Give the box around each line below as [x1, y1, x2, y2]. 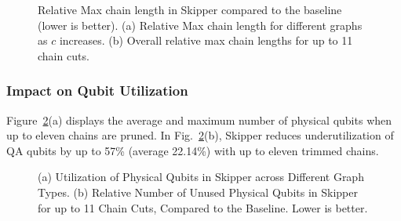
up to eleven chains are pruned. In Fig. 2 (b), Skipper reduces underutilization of [6, 127, 394, 143]
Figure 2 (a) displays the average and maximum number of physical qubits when [6, 111, 392, 128]
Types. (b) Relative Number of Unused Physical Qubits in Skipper [38, 183, 358, 200]
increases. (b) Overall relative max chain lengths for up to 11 [59, 32, 353, 49]
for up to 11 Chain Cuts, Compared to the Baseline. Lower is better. [38, 199, 368, 216]
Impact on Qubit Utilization [6, 81, 188, 100]
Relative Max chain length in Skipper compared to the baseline [38, 2, 342, 17]
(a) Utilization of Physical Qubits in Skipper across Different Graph [38, 168, 364, 185]
